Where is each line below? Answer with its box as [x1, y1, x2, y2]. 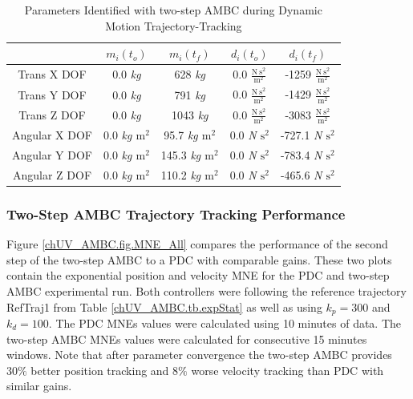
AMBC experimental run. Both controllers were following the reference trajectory [6, 282, 407, 299]
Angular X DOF [12, 127, 93, 143]
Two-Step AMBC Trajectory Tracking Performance [6, 204, 346, 224]
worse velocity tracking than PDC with [191, 361, 384, 378]
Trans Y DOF [18, 86, 87, 103]
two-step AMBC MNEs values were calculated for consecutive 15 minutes [6, 330, 367, 347]
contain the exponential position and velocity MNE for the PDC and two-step [6, 267, 390, 284]
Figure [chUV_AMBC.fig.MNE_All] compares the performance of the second [6, 236, 388, 252]
